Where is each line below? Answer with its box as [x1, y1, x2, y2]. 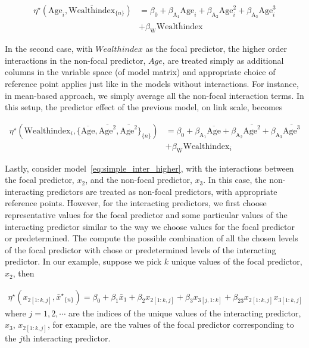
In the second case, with [5, 42, 93, 55]
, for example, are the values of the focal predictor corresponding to [47, 318, 294, 331]
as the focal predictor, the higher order [145, 42, 287, 55]
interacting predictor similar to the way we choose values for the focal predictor [5, 220, 295, 232]
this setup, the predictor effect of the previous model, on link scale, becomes [5, 101, 283, 113]
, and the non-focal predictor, [85, 173, 192, 186]
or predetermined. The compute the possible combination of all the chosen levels [5, 232, 298, 244]
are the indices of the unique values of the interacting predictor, [68, 306, 301, 319]
